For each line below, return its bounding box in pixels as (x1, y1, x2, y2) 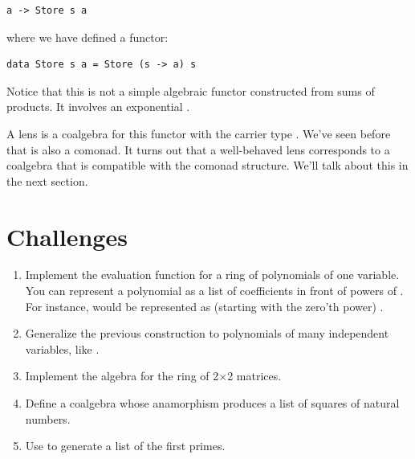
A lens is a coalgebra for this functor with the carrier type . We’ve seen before (6, 125, 391, 141)
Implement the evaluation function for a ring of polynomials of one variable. (25, 266, 400, 283)
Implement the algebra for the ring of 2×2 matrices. (25, 367, 282, 384)
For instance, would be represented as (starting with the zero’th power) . (25, 297, 384, 314)
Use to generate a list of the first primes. (25, 437, 226, 454)
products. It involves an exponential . (6, 98, 190, 115)
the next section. (6, 172, 88, 189)
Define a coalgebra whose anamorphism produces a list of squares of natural (25, 395, 400, 412)
